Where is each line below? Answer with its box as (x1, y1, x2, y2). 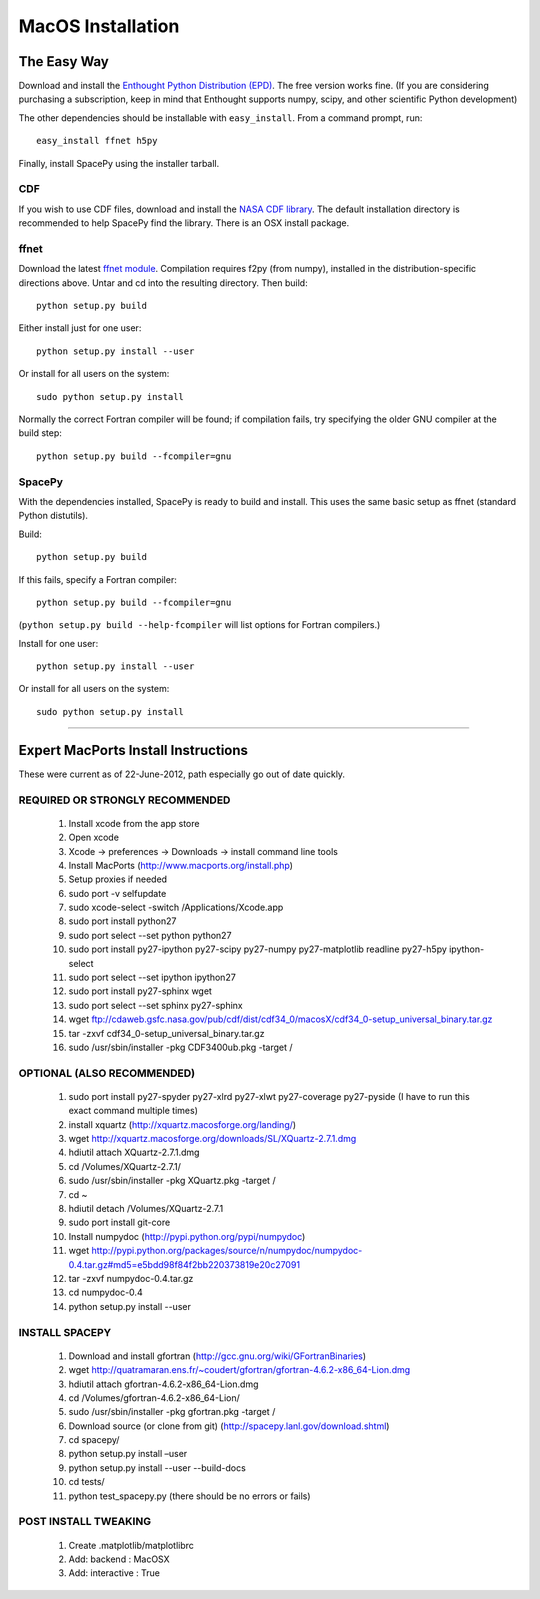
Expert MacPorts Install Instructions (18, 741, 249, 759)
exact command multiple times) (68, 1105, 199, 1117)
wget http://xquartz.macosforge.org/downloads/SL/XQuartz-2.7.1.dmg (68, 1133, 357, 1145)
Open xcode (68, 831, 120, 844)
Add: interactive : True (68, 1567, 160, 1579)
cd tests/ (68, 1476, 105, 1488)
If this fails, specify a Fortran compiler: (18, 573, 177, 585)
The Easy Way (18, 53, 109, 70)
